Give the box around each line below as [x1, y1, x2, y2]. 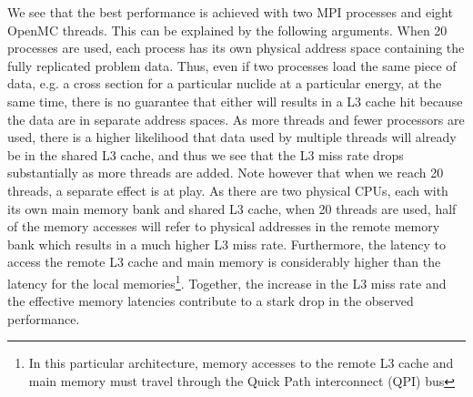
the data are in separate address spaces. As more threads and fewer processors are [7, 109, 465, 128]
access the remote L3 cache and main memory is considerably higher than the [7, 252, 441, 271]
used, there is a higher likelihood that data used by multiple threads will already [7, 127, 457, 147]
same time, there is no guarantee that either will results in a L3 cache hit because [7, 91, 463, 110]
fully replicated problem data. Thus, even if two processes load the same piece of [7, 56, 457, 75]
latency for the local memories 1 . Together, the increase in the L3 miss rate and [7, 270, 447, 292]
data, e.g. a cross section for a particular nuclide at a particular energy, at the [7, 74, 442, 93]
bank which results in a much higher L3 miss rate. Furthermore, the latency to [7, 234, 446, 253]
